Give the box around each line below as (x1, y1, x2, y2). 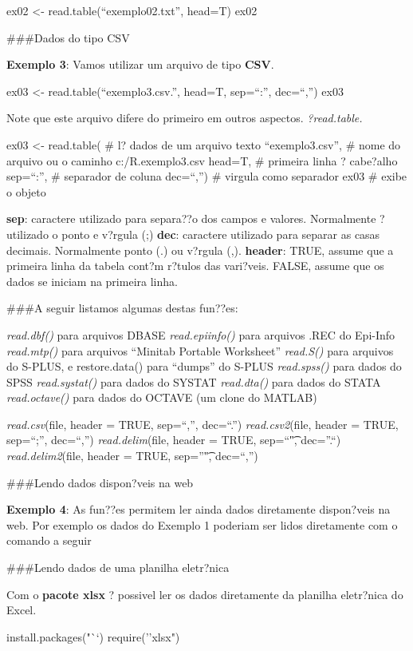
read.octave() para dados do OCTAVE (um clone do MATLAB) (6, 389, 317, 406)
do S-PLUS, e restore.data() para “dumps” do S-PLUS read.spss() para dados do (6, 358, 402, 375)
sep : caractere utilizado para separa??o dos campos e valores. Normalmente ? (6, 210, 385, 227)
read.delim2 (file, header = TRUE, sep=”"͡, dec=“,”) (6, 447, 258, 464)
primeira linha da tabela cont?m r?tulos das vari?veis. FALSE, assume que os (6, 257, 384, 274)
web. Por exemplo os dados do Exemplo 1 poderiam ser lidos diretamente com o (6, 516, 398, 533)
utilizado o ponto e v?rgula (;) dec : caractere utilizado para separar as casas (6, 225, 380, 242)
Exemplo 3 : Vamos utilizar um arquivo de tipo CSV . (6, 56, 274, 73)
